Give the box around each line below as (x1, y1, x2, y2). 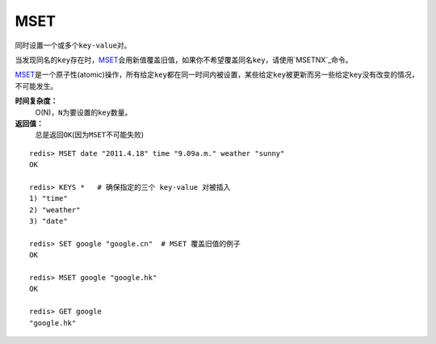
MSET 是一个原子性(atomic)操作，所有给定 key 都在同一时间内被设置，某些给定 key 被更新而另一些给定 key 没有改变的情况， (15, 69, 419, 80)
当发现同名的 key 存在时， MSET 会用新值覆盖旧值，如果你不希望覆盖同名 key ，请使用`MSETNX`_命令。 (15, 55, 353, 65)
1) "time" (29, 194, 68, 203)
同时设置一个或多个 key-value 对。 (15, 40, 132, 50)
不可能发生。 (15, 81, 58, 90)
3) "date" (29, 216, 68, 226)
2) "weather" (29, 205, 81, 214)
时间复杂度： (15, 96, 58, 106)
